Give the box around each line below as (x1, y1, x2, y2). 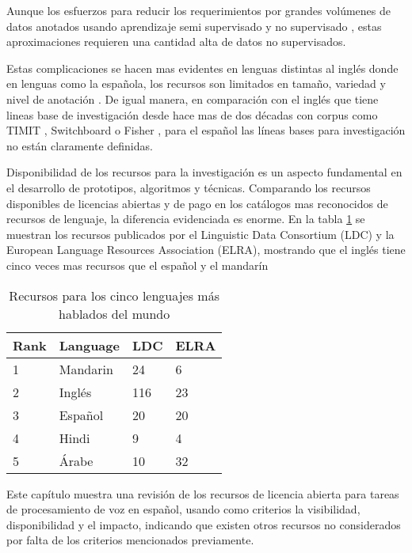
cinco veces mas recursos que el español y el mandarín (6, 256, 269, 273)
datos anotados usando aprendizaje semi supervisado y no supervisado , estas (6, 17, 382, 34)
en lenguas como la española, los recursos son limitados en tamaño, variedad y (6, 75, 386, 92)
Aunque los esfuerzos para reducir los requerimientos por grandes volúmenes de (6, 2, 391, 18)
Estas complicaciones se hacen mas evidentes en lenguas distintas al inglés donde (6, 59, 399, 76)
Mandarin (59, 359, 113, 378)
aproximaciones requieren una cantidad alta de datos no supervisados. (6, 33, 346, 50)
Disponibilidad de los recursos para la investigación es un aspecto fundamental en (6, 164, 402, 180)
